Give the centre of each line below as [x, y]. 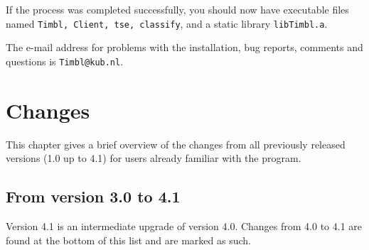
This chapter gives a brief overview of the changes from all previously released [176, 144]
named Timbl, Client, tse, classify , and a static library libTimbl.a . [167, 23]
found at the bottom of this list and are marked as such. [128, 240]
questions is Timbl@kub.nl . [65, 61]
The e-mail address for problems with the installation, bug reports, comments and [184, 47]
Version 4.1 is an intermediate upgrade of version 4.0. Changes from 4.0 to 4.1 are [184, 226]
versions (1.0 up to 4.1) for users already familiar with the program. [154, 158]
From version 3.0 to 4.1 [93, 196]
